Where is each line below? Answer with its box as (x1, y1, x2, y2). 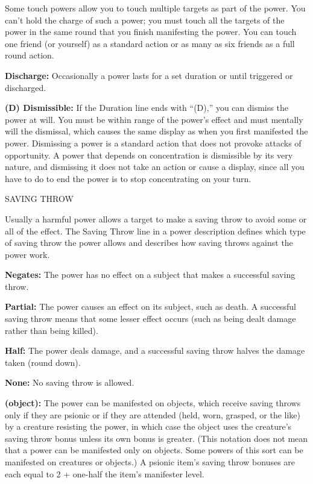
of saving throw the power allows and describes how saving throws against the (5, 236, 293, 249)
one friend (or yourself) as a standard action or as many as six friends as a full (5, 37, 295, 49)
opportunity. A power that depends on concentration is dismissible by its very (5, 148, 293, 161)
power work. (5, 248, 50, 260)
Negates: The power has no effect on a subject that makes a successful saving (5, 268, 296, 281)
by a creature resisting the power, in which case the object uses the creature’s (5, 420, 292, 433)
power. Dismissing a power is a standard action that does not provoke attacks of (5, 136, 302, 149)
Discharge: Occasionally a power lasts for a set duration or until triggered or (5, 69, 293, 81)
